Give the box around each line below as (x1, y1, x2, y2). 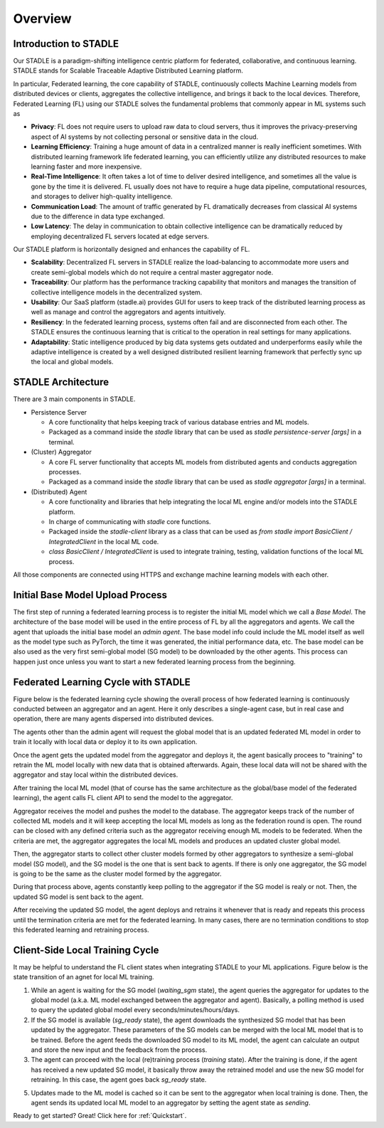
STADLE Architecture (13, 376, 110, 388)
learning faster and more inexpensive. (31, 162, 142, 171)
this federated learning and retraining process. (13, 925, 149, 934)
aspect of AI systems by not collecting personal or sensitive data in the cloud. (31, 132, 259, 141)
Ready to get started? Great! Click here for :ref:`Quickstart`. (13, 1112, 187, 1120)
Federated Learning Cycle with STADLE (13, 676, 191, 688)
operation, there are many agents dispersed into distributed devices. (13, 715, 214, 723)
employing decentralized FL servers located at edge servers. (31, 232, 210, 240)
